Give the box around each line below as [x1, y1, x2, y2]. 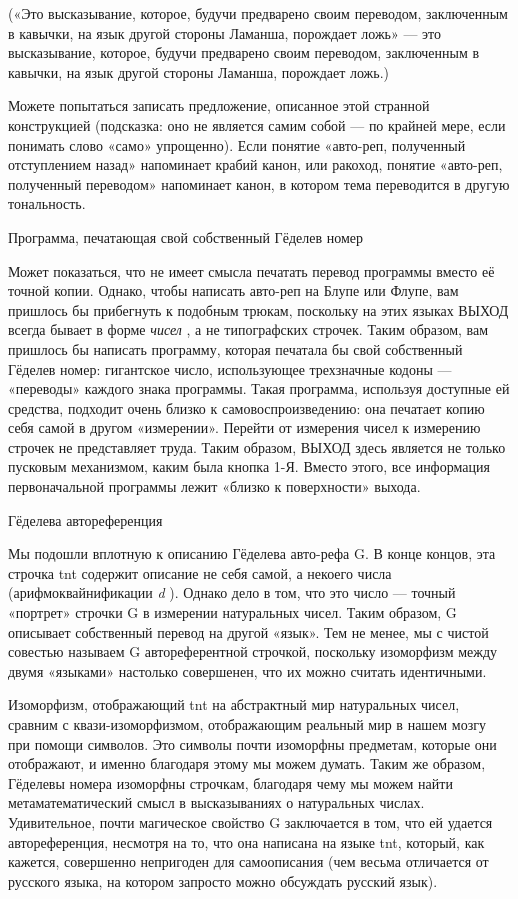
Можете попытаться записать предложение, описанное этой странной [8, 95, 430, 116]
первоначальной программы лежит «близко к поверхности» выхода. [8, 476, 421, 497]
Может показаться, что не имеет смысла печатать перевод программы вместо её [8, 260, 495, 281]
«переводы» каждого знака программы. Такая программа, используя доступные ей [8, 378, 510, 399]
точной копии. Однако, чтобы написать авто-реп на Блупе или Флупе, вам [8, 280, 459, 301]
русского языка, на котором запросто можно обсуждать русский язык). [8, 870, 438, 891]
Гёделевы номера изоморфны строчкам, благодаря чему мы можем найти [8, 772, 453, 793]
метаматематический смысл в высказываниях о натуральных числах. [8, 792, 425, 813]
